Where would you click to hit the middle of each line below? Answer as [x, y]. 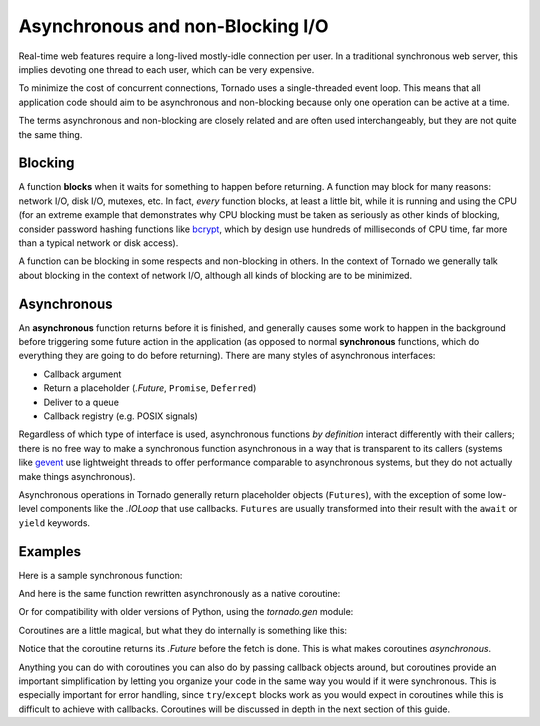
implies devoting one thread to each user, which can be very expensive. [166, 69]
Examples [50, 551]
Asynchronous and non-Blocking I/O [173, 26]
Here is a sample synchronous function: [100, 575]
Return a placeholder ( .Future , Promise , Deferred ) [150, 388]
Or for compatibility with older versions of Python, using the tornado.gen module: [186, 612]
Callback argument [82, 374]
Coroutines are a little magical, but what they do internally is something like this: [183, 630]
